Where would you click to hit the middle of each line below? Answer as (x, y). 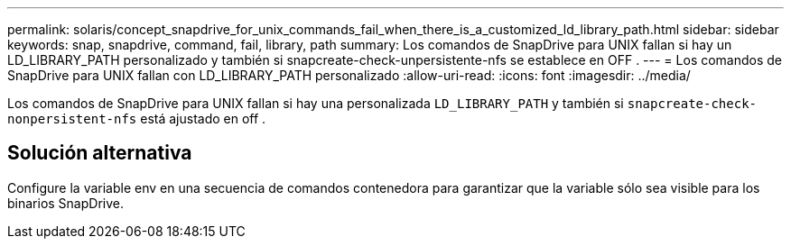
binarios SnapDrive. (65, 203)
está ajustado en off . (203, 118)
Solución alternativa (100, 153)
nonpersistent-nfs (72, 119)
